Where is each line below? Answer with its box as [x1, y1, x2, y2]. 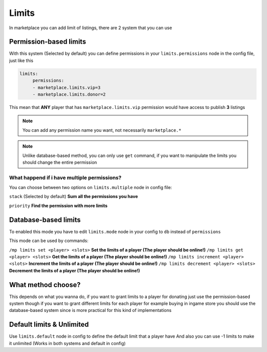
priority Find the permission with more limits [9, 202, 108, 208]
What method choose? [9, 280, 81, 289]
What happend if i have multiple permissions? [9, 174, 122, 181]
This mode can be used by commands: [9, 238, 89, 244]
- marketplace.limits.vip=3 [32, 85, 101, 90]
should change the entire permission [22, 159, 97, 165]
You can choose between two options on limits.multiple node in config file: [9, 185, 173, 191]
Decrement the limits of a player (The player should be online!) [9, 267, 140, 273]
